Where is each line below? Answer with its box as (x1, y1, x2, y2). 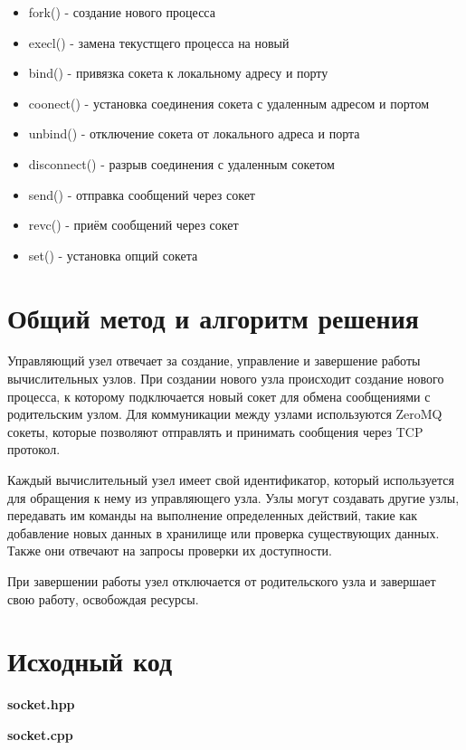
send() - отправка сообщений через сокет (28, 185, 255, 204)
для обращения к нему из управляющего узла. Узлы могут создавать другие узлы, (7, 488, 460, 507)
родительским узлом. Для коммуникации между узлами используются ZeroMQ (7, 404, 442, 423)
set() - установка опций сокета (28, 245, 198, 264)
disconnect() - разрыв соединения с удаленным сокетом (28, 154, 335, 173)
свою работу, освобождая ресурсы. (7, 589, 199, 608)
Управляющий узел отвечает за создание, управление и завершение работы (7, 351, 421, 370)
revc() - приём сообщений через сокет (28, 215, 239, 234)
